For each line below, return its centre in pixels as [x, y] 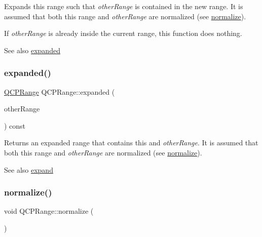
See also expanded [32, 50]
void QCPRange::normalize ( [49, 211]
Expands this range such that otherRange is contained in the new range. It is [124, 6]
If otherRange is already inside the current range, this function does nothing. [123, 33]
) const [15, 125]
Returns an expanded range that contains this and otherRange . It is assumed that [131, 143]
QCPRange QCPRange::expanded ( [60, 91]
